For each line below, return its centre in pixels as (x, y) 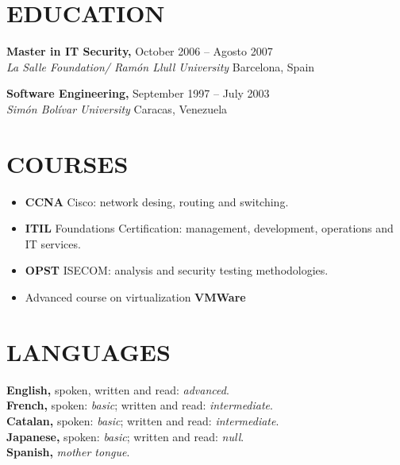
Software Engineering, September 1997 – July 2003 (138, 93)
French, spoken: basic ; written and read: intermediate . (140, 405)
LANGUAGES (88, 351)
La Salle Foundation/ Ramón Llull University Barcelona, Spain (161, 66)
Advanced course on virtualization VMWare (135, 297)
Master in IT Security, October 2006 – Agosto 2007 (140, 51)
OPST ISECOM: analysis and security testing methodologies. (177, 270)
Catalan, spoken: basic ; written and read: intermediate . (143, 420)
